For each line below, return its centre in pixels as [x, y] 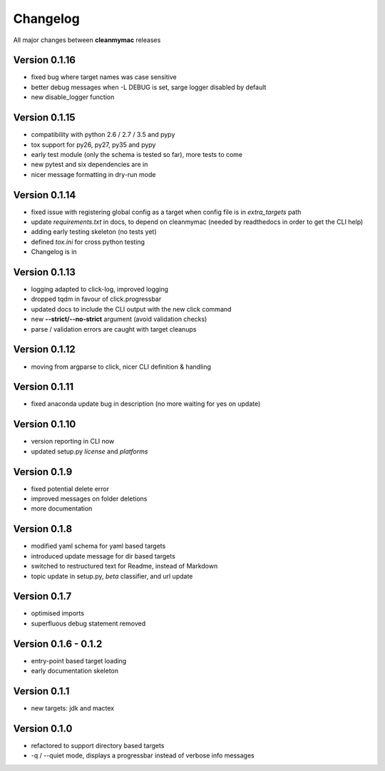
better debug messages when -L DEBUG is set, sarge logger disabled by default [149, 87]
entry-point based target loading [79, 660]
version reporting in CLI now [73, 441]
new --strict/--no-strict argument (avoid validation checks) [119, 319]
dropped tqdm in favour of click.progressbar [96, 299]
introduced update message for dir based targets [103, 556]
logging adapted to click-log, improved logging [100, 290]
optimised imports [58, 613]
